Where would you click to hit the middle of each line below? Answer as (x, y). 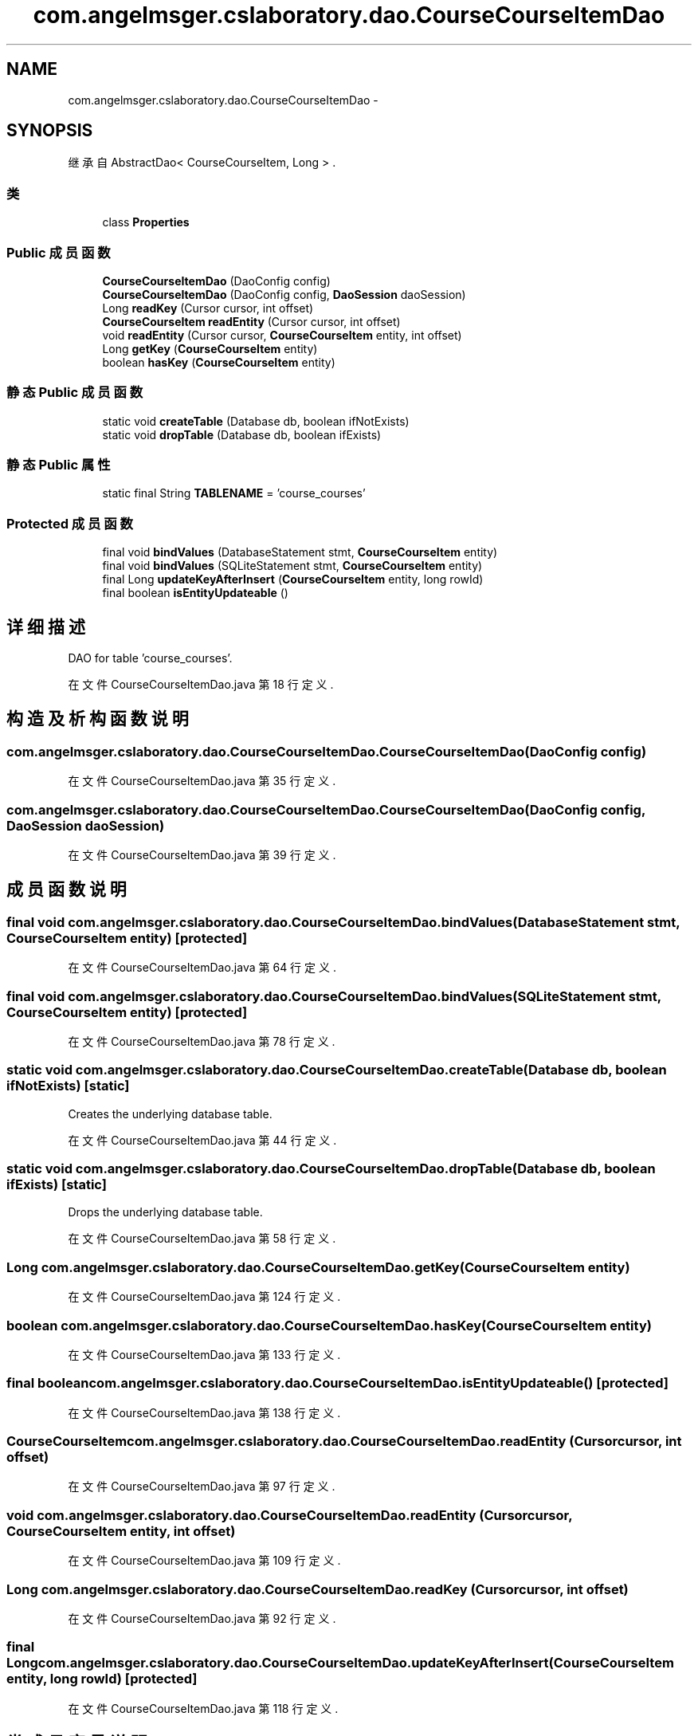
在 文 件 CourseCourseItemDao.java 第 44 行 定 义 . (202, 1140)
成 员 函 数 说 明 (67, 890)
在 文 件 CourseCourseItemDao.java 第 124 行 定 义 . (204, 1297)
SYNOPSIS (50, 131)
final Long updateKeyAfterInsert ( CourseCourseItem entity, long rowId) (293, 579)
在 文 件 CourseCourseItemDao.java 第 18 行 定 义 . (201, 685)
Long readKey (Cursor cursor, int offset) (208, 308)
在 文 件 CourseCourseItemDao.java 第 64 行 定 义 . (202, 968)
